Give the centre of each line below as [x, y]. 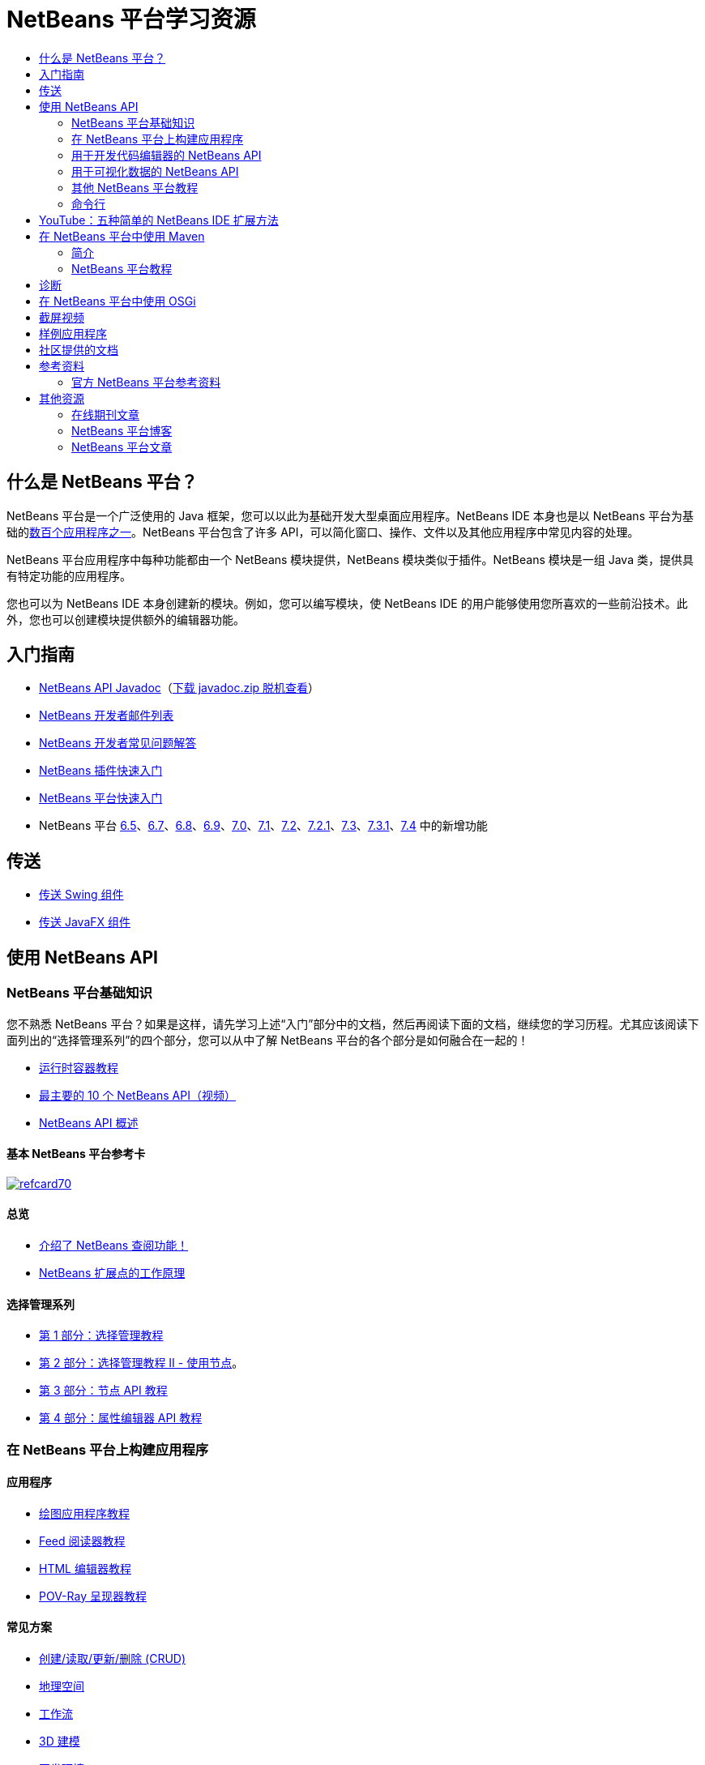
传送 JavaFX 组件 [85, 922]
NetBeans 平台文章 [122, 447]
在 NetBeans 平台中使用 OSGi [117, 301]
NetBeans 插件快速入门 [101, 771]
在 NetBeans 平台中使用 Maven [122, 236]
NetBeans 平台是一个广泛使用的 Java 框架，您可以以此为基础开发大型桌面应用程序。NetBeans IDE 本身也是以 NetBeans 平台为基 [350, 515]
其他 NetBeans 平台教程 [135, 187]
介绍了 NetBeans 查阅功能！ [114, 1245]
